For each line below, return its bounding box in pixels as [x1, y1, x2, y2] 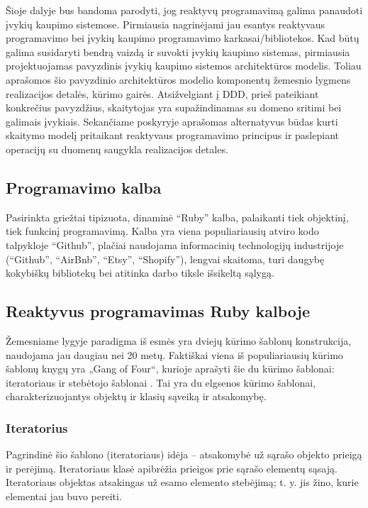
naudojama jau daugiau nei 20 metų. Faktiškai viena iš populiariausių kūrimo [6, 347, 343, 362]
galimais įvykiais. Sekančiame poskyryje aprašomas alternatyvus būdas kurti [6, 114, 338, 128]
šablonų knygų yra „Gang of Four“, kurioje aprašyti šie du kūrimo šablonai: [6, 361, 335, 376]
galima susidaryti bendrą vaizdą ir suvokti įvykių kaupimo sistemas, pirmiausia [6, 44, 350, 59]
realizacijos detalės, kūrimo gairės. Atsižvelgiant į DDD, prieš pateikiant [6, 86, 319, 101]
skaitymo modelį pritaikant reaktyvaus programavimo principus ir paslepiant [6, 128, 339, 143]
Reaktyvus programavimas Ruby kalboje [6, 300, 311, 322]
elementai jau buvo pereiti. [6, 488, 122, 503]
